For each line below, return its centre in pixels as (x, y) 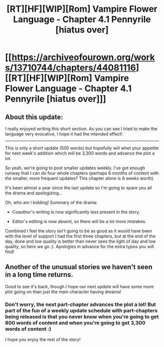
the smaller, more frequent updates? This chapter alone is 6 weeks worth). (80, 178)
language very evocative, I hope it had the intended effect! (64, 134)
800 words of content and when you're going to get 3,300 (75, 323)
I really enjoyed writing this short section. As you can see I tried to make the (81, 129)
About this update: (34, 117)
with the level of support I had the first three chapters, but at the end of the (81, 236)
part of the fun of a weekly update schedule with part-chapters (81, 310)
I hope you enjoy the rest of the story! (43, 340)
